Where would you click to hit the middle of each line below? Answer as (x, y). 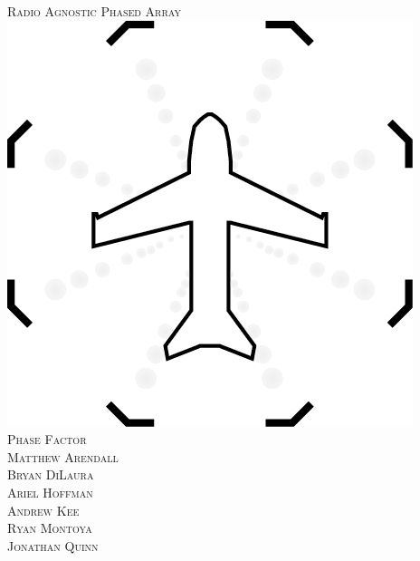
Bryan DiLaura (51, 474)
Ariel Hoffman (50, 492)
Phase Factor (47, 439)
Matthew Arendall (63, 456)
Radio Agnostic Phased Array (94, 11)
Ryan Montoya (50, 528)
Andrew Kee (43, 510)
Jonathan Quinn (53, 545)
